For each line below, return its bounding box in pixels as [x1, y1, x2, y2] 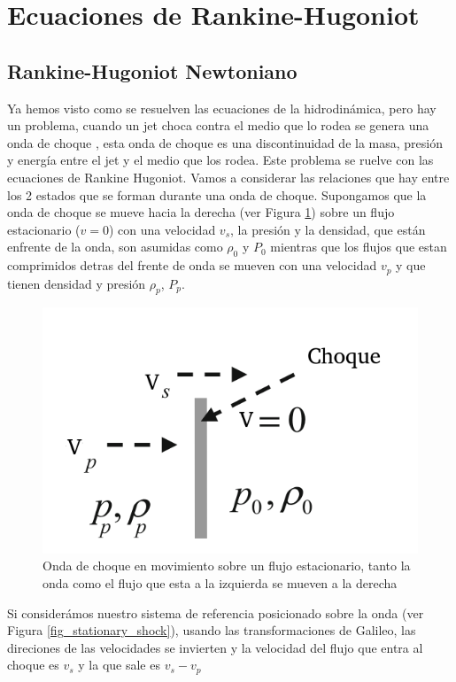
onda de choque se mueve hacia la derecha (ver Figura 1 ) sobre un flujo [7, 203, 395, 221]
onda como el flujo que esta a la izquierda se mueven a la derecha [43, 574, 398, 593]
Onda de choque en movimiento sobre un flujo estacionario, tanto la [43, 556, 411, 575]
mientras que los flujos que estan [270, 237, 447, 256]
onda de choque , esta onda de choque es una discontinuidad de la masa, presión [7, 133, 443, 151]
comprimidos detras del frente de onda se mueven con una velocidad [7, 256, 377, 275]
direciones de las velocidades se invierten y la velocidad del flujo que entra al [7, 638, 423, 656]
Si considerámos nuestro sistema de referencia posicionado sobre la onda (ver [7, 603, 424, 622]
